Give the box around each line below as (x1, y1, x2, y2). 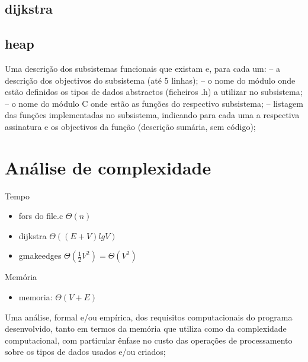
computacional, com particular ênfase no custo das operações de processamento (5, 334, 293, 346)
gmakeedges (18, 249, 62, 262)
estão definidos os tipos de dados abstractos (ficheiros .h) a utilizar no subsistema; (5, 85, 303, 98)
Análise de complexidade (5, 155, 211, 179)
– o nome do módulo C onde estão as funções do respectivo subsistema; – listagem (5, 97, 303, 109)
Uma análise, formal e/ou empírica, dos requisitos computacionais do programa (5, 310, 293, 323)
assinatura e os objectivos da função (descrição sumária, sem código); (5, 120, 256, 132)
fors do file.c (18, 209, 63, 222)
